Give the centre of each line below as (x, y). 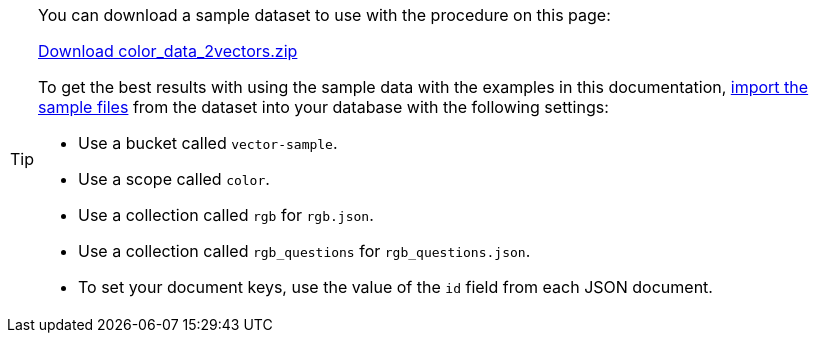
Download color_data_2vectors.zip (168, 51)
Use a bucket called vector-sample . (208, 143)
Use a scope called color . (174, 179)
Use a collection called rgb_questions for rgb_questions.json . (304, 251)
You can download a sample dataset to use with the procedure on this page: (324, 15)
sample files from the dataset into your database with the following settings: (323, 107)
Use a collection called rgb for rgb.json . (226, 215)
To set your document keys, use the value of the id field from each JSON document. (395, 287)
